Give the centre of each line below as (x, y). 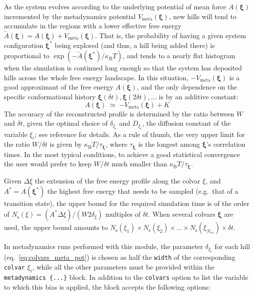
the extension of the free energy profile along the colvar (118, 180)
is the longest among (169, 144)
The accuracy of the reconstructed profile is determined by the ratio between (119, 113)
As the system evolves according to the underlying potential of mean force (115, 6)
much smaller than (139, 164)
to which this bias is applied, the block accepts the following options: (107, 286)
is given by (66, 144)
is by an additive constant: (198, 96)
